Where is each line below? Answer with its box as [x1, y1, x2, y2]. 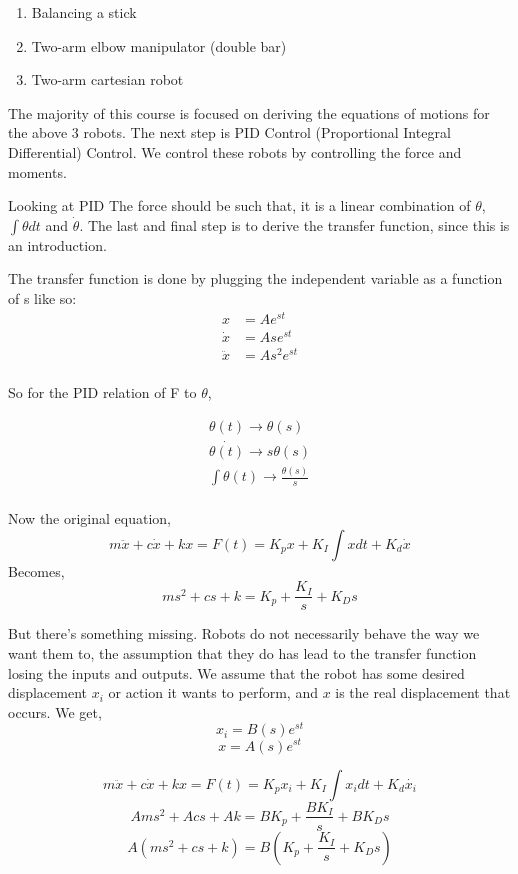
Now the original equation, [8, 508, 172, 529]
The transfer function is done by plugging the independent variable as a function [8, 268, 503, 289]
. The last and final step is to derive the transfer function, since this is [79, 214, 510, 235]
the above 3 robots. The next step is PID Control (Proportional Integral [8, 122, 451, 143]
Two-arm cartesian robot [31, 69, 184, 90]
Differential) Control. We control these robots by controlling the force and [8, 141, 462, 162]
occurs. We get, [8, 701, 102, 722]
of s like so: [8, 287, 77, 308]
